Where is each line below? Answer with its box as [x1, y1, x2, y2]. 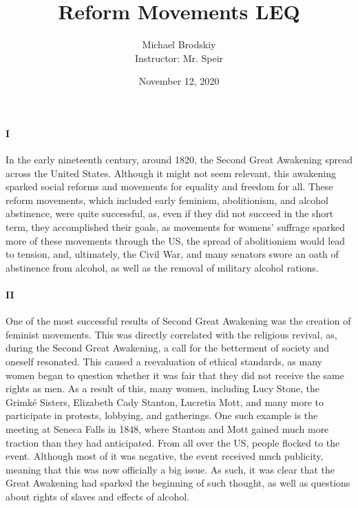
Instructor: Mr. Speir [134, 50, 224, 65]
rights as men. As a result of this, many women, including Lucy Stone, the [6, 381, 320, 396]
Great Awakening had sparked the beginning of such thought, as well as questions [6, 476, 350, 490]
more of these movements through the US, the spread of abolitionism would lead [6, 233, 346, 247]
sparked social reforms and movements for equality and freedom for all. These [6, 179, 333, 194]
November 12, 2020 [138, 74, 220, 88]
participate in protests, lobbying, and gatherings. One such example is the [6, 408, 318, 423]
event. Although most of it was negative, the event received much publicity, [6, 449, 324, 463]
